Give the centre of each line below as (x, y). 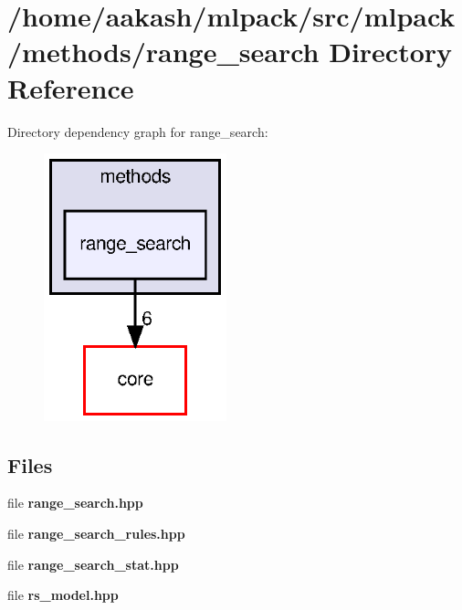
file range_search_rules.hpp (96, 534)
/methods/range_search (163, 52)
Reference (71, 87)
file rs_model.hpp (63, 595)
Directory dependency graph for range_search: (138, 131)
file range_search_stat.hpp (93, 564)
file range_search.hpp (75, 503)
